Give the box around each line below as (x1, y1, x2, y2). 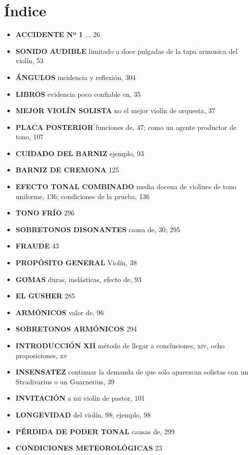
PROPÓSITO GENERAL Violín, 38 (15, 257, 137, 268)
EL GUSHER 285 (15, 290, 75, 301)
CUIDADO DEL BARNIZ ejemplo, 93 (15, 148, 144, 158)
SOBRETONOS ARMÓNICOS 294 (15, 324, 137, 334)
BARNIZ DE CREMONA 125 (15, 165, 119, 175)
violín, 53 (15, 55, 44, 66)
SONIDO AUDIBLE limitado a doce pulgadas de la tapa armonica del (15, 45, 238, 56)
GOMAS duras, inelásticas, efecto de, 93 (15, 274, 142, 284)
